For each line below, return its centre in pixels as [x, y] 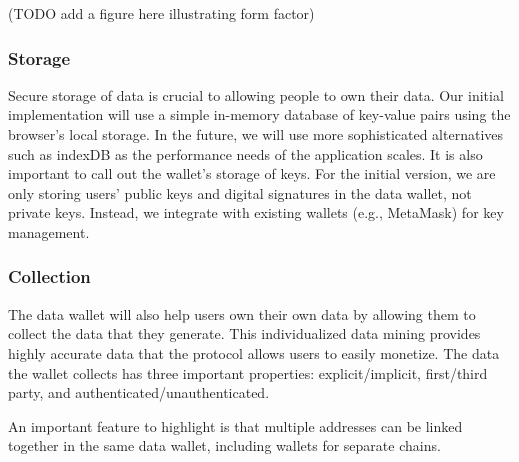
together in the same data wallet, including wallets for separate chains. [224, 445]
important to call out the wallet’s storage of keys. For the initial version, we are [252, 173]
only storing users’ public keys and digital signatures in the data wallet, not [240, 192]
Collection [49, 276]
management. [49, 231]
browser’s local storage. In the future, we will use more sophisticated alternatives [256, 134]
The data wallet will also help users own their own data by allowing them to [242, 313]
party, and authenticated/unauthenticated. [139, 392]
